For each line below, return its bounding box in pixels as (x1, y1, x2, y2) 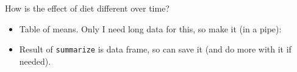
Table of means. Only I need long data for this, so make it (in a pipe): (19, 22, 282, 35)
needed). (19, 54, 51, 67)
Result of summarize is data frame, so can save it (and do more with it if (19, 43, 292, 56)
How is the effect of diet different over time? (5, 2, 170, 14)
